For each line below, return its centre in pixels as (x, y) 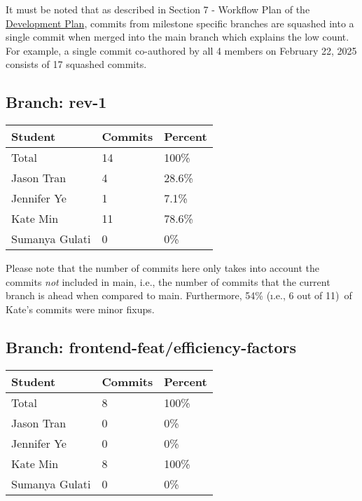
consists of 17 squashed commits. (76, 64)
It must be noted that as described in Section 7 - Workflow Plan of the (158, 9)
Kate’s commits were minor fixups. (80, 309)
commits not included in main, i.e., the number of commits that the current (168, 281)
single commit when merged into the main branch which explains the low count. (177, 37)
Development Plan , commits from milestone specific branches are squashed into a (180, 23)
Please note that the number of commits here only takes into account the (163, 268)
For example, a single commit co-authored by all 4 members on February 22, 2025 (181, 50)
